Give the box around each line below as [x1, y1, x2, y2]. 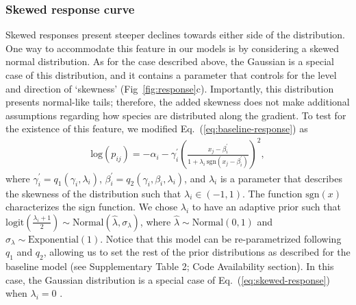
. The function [242, 186, 303, 200]
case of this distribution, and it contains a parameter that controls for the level [5, 68, 337, 82]
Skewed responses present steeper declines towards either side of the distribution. [5, 27, 345, 42]
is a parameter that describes [220, 171, 342, 185]
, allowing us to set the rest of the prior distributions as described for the [43, 245, 351, 259]
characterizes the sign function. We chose [5, 199, 178, 214]
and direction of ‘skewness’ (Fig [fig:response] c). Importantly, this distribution [5, 81, 334, 95]
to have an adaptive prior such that [192, 199, 341, 214]
